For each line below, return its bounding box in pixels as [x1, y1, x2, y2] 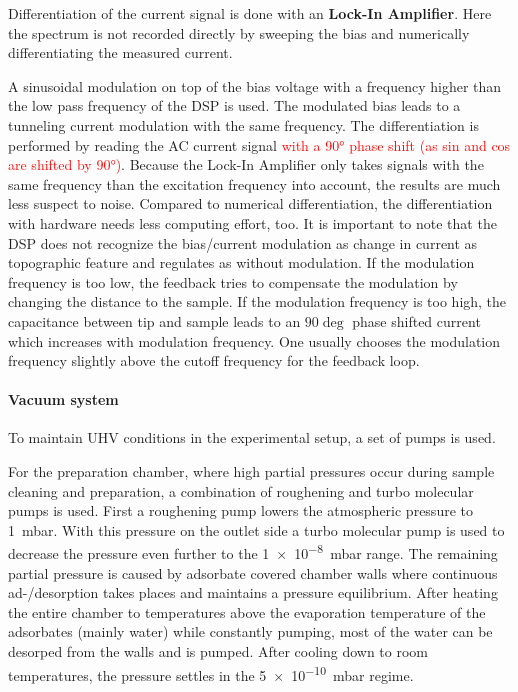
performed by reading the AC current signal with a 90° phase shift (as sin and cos [8, 134, 511, 155]
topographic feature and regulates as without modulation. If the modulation [8, 252, 475, 273]
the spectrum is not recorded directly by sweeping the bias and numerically [8, 22, 470, 43]
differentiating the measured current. [8, 42, 233, 63]
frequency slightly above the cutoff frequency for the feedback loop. [8, 350, 420, 371]
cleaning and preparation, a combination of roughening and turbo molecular [8, 480, 474, 501]
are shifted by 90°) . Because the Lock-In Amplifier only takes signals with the [8, 154, 484, 175]
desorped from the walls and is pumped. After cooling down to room [8, 641, 429, 662]
